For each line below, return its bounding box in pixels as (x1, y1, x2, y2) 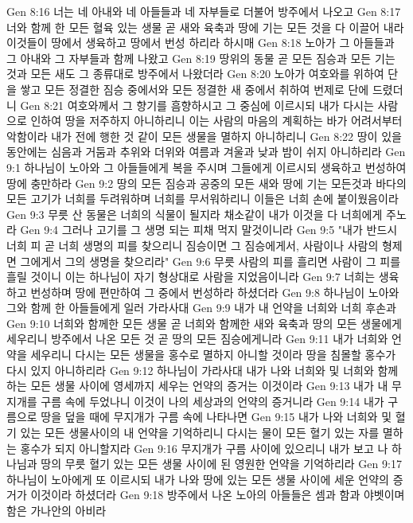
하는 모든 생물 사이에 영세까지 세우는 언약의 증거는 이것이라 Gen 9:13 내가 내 (6, 377, 388, 394)
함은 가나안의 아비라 (6, 502, 107, 518)
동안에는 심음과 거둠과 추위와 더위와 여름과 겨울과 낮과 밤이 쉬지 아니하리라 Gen (6, 143, 406, 160)
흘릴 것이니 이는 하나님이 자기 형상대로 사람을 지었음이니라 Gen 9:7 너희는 (6, 268, 376, 285)
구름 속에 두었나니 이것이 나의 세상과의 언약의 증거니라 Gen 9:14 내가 (41, 392, 384, 409)
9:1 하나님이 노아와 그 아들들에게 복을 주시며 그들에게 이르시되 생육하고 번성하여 (6, 158, 407, 175)
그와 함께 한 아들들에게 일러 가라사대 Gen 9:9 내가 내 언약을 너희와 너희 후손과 (6, 299, 396, 316)
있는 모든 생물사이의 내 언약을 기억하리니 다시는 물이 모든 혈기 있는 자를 (20, 424, 380, 441)
